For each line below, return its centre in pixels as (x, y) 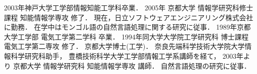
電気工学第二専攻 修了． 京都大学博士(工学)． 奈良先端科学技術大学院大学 (124, 46)
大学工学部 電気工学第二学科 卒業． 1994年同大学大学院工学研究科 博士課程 (126, 36)
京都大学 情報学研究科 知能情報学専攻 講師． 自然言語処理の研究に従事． (132, 65)
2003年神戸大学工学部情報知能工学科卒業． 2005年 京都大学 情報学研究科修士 (128, 7)
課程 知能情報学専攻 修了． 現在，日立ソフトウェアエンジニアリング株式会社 (128, 17)
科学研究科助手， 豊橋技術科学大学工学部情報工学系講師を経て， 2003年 (127, 55)
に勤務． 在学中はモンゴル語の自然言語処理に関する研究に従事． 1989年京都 (128, 27)
